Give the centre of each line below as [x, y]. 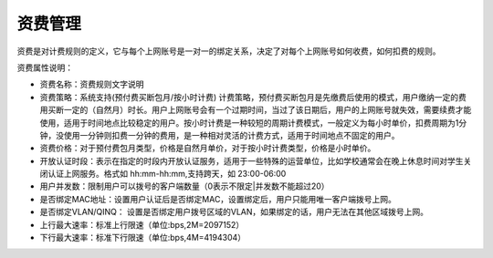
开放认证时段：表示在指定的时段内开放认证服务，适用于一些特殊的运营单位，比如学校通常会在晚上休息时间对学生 [252, 160]
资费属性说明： [45, 67]
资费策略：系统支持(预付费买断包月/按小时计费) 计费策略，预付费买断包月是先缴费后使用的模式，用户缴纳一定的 [249, 97]
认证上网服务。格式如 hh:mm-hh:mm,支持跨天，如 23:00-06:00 [167, 174]
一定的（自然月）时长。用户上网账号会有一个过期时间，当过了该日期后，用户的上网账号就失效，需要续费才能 [267, 110]
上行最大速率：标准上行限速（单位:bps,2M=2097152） [142, 224]
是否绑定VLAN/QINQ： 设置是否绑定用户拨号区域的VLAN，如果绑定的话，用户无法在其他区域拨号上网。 [234, 212]
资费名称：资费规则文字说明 [92, 84]
